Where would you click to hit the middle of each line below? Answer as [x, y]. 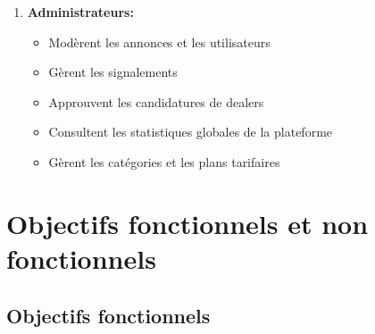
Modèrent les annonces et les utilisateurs [159, 42]
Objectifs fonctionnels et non [187, 223]
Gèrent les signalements [113, 72]
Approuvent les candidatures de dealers [156, 101]
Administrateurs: [80, 12]
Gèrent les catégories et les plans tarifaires [164, 161]
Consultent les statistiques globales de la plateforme [191, 132]
